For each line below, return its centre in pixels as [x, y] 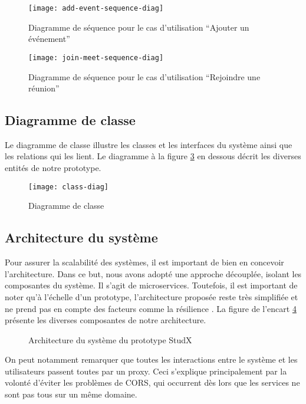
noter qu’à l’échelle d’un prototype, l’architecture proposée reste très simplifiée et [152, 296]
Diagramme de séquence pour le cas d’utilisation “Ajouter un [139, 27]
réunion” [44, 88]
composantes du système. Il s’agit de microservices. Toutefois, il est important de [151, 285]
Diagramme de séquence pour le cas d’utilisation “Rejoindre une [144, 76]
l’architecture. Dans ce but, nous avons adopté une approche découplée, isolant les [153, 273]
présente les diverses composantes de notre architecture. [106, 320]
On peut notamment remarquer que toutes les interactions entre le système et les [151, 359]
